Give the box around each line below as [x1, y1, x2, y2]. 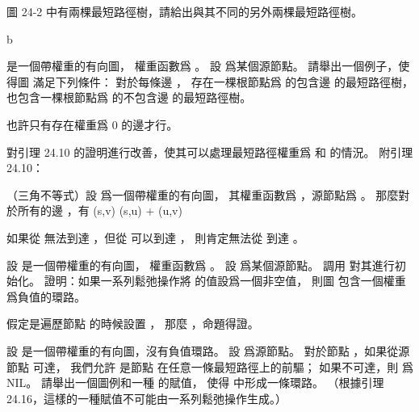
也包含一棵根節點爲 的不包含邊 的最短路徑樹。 [6, 89, 252, 106]
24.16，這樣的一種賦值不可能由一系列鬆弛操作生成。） [6, 389, 287, 406]
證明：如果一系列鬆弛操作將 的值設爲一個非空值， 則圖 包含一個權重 [44, 272, 406, 289]
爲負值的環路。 [6, 288, 86, 305]
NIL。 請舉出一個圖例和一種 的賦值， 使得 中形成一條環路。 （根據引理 [6, 374, 384, 391]
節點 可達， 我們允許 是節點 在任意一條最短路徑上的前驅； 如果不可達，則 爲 [6, 358, 413, 375]
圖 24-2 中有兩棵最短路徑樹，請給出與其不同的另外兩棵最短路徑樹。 [6, 3, 362, 19]
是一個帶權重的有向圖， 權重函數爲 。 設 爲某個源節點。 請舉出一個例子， [6, 57, 399, 74]
